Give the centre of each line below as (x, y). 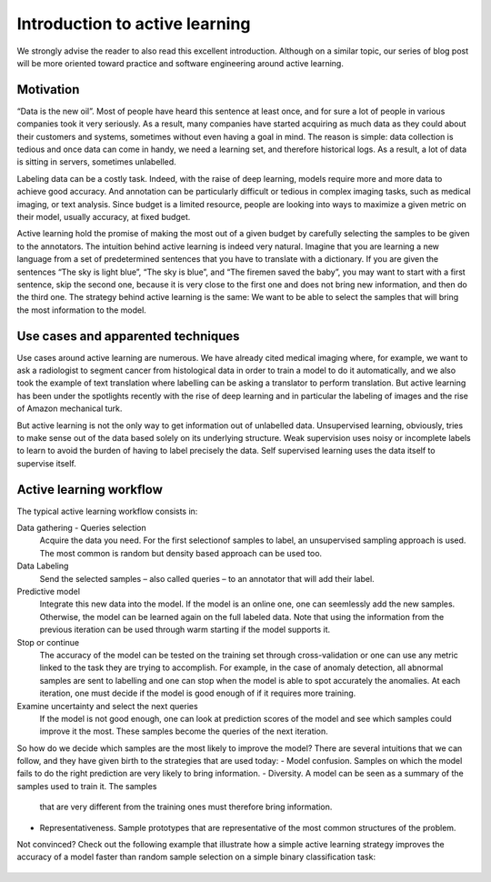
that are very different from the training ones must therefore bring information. (186, 807)
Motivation (48, 90)
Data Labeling (43, 566)
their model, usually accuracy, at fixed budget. (104, 216)
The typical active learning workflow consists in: (107, 511)
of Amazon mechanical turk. (70, 408)
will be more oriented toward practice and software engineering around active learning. (180, 63)
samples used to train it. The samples (87, 786)
